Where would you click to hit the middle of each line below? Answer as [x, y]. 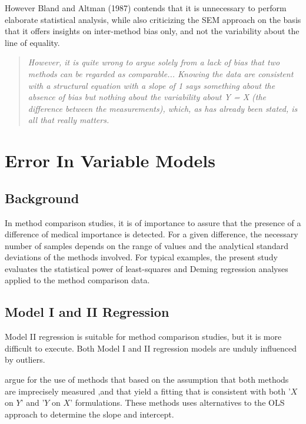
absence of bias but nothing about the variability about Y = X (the [147, 97]
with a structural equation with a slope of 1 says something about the [152, 85]
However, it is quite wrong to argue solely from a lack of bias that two [154, 62]
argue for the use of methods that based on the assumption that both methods [147, 380]
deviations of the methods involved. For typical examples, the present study [141, 257]
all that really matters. [69, 120]
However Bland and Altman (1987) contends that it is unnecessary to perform [146, 8]
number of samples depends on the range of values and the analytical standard [147, 245]
